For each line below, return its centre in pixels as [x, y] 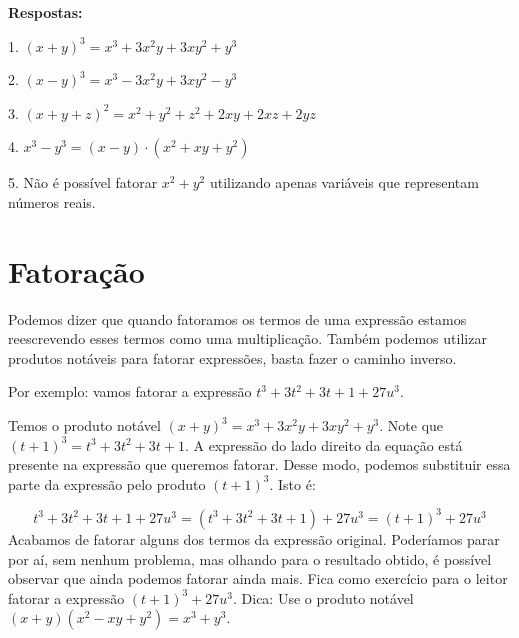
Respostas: [45, 12]
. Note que [411, 425]
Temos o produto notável [84, 425]
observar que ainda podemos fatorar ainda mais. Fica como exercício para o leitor [258, 578]
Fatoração [76, 270]
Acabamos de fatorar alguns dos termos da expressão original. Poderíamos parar [254, 538]
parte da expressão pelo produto [107, 483]
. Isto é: [292, 483]
